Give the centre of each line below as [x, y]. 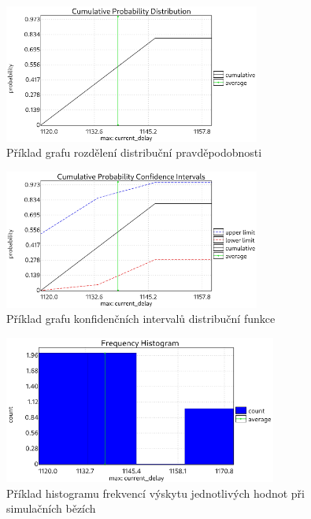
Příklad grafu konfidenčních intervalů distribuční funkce [141, 319]
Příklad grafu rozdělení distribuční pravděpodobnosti [134, 152]
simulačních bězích [51, 508]
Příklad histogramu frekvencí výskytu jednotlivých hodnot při [155, 493]
